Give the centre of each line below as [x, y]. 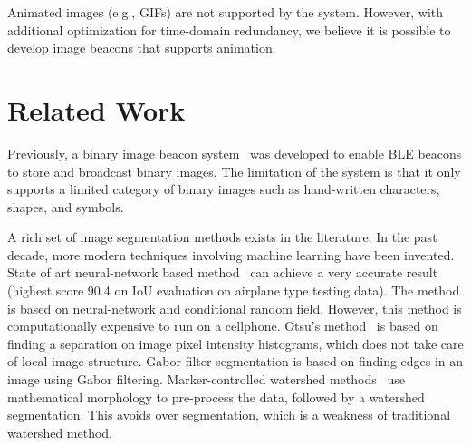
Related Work [96, 109]
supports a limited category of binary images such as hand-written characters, [224, 189]
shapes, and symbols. [66, 206]
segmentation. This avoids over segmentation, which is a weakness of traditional [229, 415]
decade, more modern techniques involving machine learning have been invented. [231, 254]
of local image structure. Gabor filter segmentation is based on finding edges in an [235, 361]
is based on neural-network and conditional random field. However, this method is [235, 308]
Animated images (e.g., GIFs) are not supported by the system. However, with [226, 12]
